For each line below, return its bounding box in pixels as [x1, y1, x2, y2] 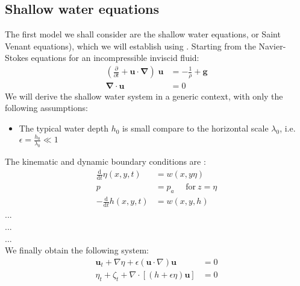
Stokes [5, 51, 28, 64]
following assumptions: [5, 101, 88, 114]
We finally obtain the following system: [5, 244, 149, 256]
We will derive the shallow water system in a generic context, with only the [5, 89, 283, 102]
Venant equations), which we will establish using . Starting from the [5, 39, 256, 52]
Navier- [258, 39, 286, 52]
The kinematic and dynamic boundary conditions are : [5, 155, 206, 168]
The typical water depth [19, 122, 109, 135]
